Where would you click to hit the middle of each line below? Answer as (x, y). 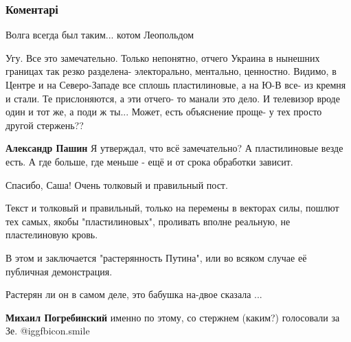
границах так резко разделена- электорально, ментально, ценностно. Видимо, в (171, 71)
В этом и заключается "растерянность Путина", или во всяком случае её (156, 257)
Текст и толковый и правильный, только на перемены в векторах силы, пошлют (172, 208)
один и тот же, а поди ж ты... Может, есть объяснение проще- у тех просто (164, 112)
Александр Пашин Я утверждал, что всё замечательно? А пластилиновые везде (174, 148)
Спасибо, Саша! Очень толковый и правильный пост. (117, 184)
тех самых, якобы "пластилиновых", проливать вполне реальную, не (148, 221)
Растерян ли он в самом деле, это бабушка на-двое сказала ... (134, 294)
